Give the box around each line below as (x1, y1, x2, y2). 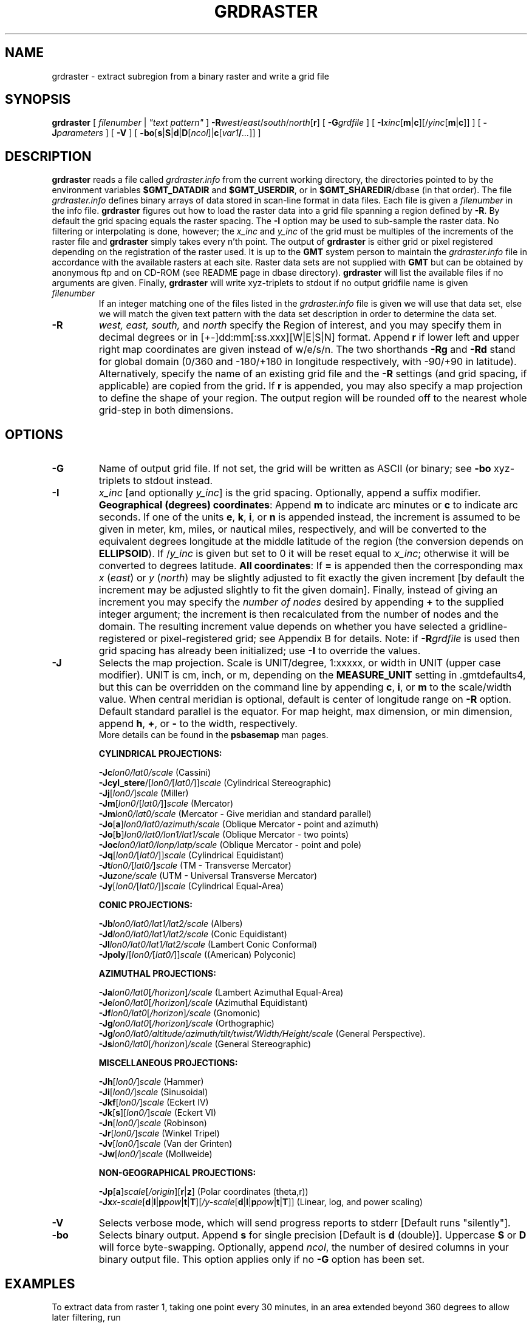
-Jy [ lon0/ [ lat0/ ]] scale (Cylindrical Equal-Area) (98, 881, 284, 892)
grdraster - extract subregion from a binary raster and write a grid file (52, 70, 329, 81)
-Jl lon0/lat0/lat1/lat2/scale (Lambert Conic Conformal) (98, 939, 318, 950)
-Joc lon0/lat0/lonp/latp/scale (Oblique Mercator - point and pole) (98, 839, 362, 850)
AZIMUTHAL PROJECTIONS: (98, 968, 216, 979)
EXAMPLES (5, 1276, 75, 1291)
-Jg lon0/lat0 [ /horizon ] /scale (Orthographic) (98, 1018, 275, 1029)
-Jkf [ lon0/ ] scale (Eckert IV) (98, 1097, 209, 1108)
